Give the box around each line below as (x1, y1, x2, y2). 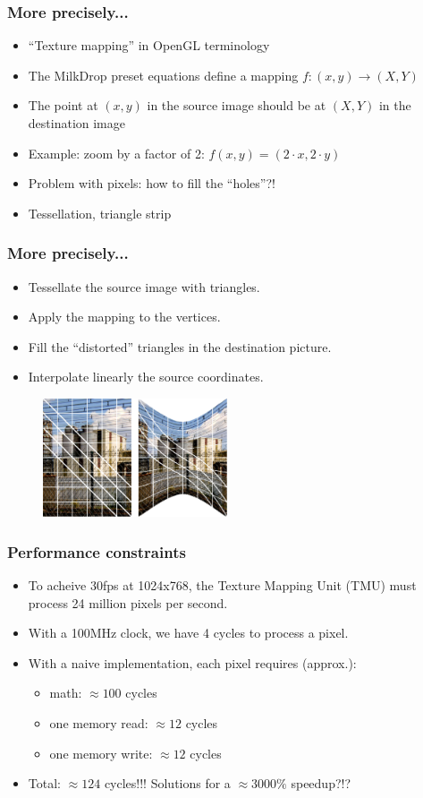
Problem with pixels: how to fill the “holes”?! (28, 174, 275, 193)
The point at (28, 96, 98, 115)
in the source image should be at (147, 96, 326, 115)
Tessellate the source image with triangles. (28, 277, 260, 296)
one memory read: (49, 714, 148, 733)
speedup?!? (291, 774, 351, 793)
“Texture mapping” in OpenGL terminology (28, 36, 270, 55)
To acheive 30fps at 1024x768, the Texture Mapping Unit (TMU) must (28, 576, 417, 595)
